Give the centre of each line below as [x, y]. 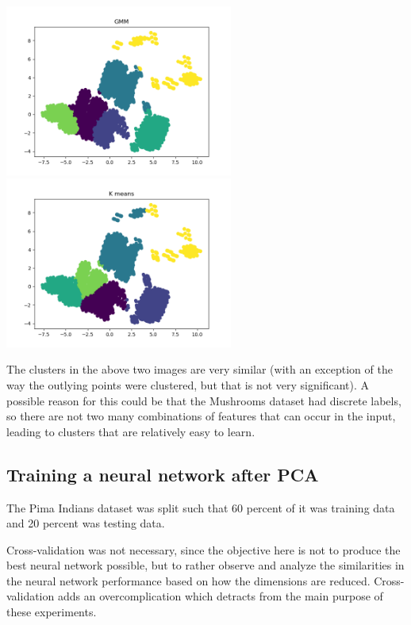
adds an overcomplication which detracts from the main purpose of [220, 596]
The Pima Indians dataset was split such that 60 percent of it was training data [201, 507]
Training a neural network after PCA [163, 474]
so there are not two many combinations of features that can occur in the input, [201, 416]
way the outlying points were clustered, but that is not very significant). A [188, 384]
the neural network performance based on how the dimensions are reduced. [188, 580]
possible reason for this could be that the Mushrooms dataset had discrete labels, [204, 400]
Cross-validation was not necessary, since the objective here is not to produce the [204, 549]
